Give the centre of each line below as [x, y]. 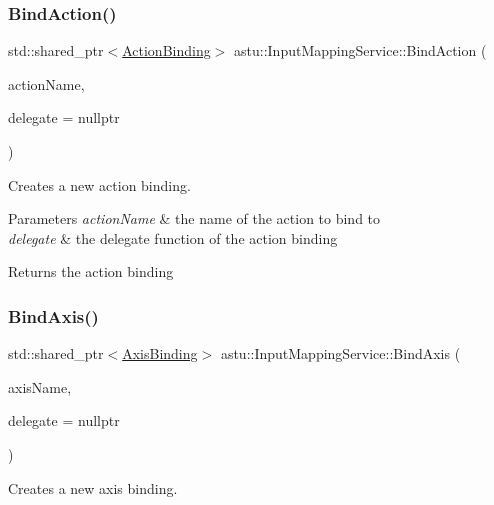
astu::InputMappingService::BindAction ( [360, 50]
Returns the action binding [91, 271]
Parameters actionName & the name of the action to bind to [194, 218]
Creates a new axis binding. [93, 487]
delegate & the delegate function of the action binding [173, 237]
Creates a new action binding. [99, 184]
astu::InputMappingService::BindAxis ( [340, 353]
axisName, [40, 386]
